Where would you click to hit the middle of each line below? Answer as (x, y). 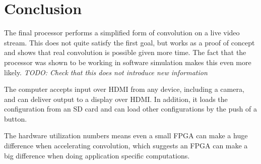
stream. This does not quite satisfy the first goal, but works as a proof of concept (129, 42)
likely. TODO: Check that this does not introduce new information (106, 72)
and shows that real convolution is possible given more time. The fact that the (125, 52)
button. (16, 118)
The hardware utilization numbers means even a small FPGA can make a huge (126, 135)
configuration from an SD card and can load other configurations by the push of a (130, 109)
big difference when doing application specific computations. (97, 155)
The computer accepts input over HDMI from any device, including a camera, (124, 89)
